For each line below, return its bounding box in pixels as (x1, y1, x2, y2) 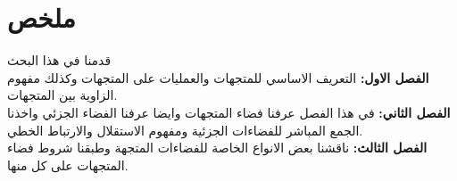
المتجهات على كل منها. (7, 155, 129, 174)
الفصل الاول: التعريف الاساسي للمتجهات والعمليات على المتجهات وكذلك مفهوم (7, 68, 429, 86)
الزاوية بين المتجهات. (7, 86, 118, 104)
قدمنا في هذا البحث (7, 51, 112, 70)
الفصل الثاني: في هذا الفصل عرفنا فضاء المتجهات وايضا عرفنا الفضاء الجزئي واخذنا (7, 103, 451, 121)
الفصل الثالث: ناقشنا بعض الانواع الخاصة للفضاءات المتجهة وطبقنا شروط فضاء (7, 138, 428, 157)
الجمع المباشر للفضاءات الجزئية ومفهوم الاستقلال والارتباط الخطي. (7, 120, 363, 139)
